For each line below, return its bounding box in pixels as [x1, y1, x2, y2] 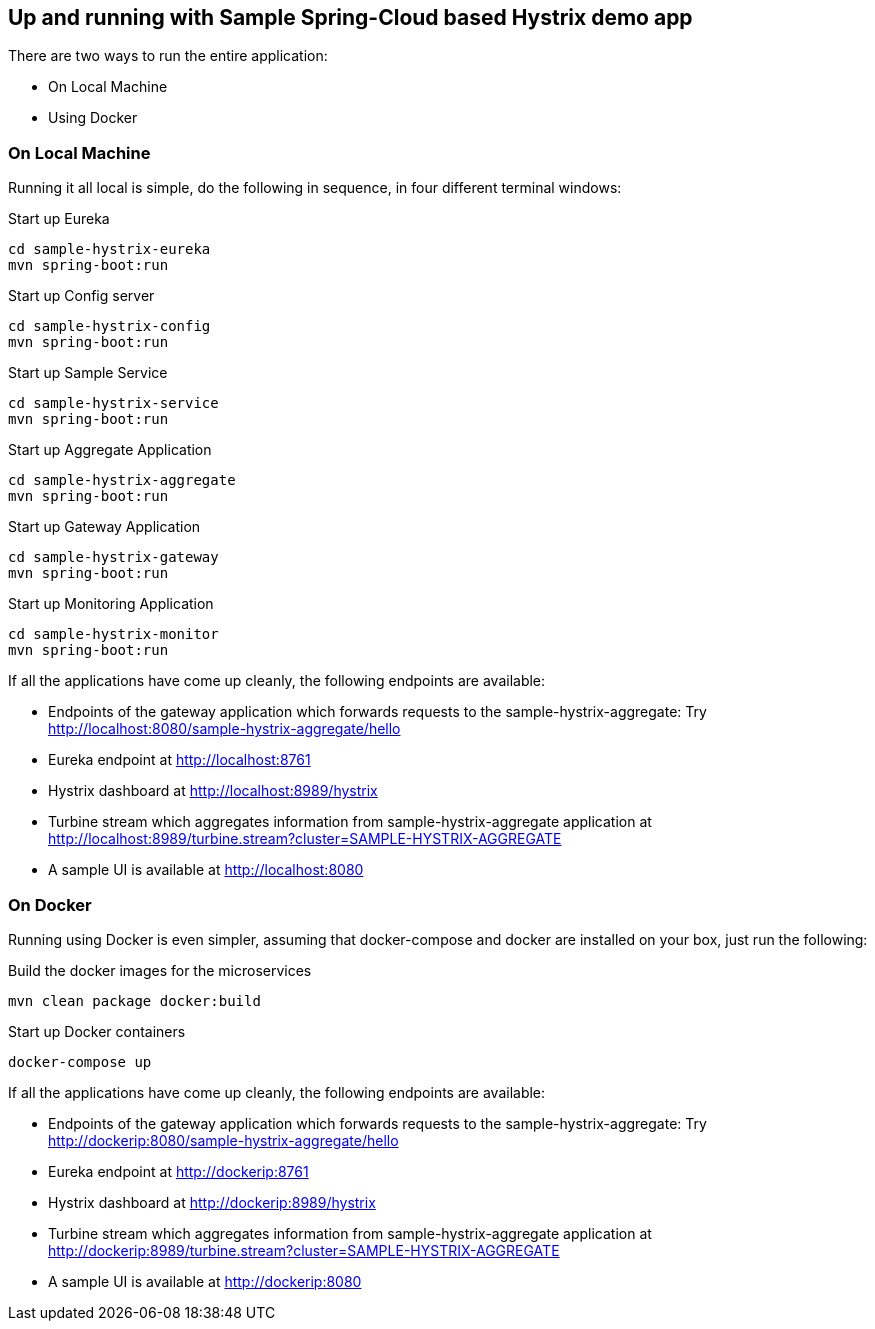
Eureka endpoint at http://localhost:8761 [48, 751, 311, 769]
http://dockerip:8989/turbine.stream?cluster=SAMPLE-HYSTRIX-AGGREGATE [48, 1241, 560, 1259]
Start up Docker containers [8, 1022, 186, 1040]
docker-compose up [8, 1053, 152, 1070]
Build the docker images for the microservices [8, 961, 312, 979]
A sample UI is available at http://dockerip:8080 [48, 1272, 362, 1290]
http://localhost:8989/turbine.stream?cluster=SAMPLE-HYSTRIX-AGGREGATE [48, 830, 562, 848]
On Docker [8, 894, 92, 915]
